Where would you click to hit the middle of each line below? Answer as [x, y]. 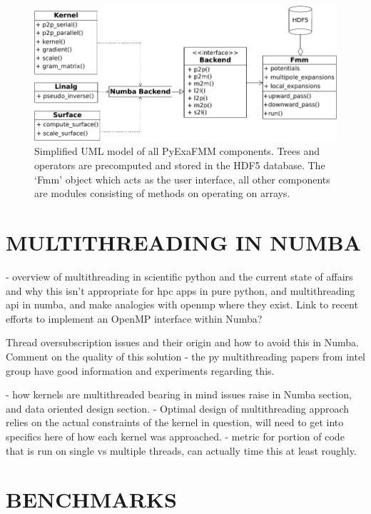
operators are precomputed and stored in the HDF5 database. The [180, 165]
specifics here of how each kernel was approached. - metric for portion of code [175, 436]
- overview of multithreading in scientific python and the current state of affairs [179, 276]
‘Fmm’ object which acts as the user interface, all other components [182, 179]
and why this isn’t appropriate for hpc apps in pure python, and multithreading [181, 290]
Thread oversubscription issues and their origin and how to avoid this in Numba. [182, 342]
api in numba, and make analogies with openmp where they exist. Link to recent [182, 304]
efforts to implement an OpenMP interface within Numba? [134, 318]
